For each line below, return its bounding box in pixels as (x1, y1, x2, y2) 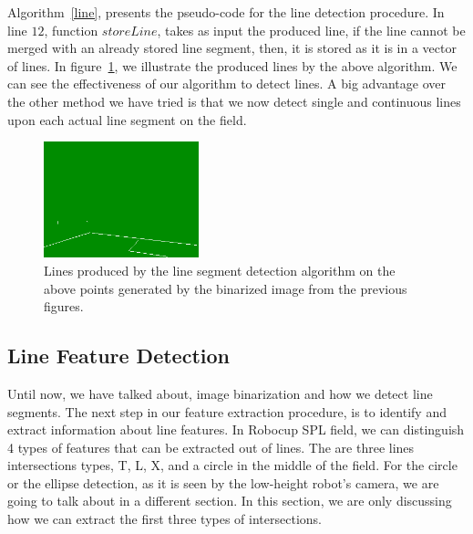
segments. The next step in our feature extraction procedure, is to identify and (7, 402, 447, 421)
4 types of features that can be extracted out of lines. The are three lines (7, 437, 415, 456)
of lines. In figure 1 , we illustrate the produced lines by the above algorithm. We (7, 56, 458, 75)
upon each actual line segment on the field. (7, 110, 247, 129)
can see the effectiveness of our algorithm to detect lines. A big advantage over (7, 74, 447, 93)
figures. (44, 297, 84, 316)
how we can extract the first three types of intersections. (7, 509, 322, 529)
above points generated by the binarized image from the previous (44, 278, 407, 298)
